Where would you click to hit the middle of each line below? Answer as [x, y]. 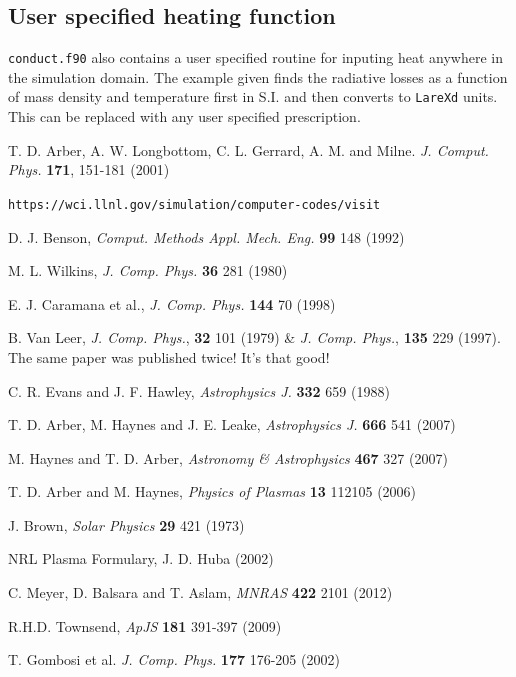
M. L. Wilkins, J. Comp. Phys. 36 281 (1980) [148, 270]
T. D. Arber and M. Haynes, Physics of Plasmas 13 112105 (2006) [212, 491]
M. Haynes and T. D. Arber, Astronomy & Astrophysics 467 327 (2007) [228, 457]
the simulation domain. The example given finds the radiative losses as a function [258, 76]
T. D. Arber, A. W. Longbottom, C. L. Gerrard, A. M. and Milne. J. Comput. [248, 149]
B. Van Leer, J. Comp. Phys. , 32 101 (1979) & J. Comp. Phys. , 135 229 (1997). [254, 337]
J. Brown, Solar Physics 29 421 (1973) [126, 524]
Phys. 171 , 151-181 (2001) [89, 169]
